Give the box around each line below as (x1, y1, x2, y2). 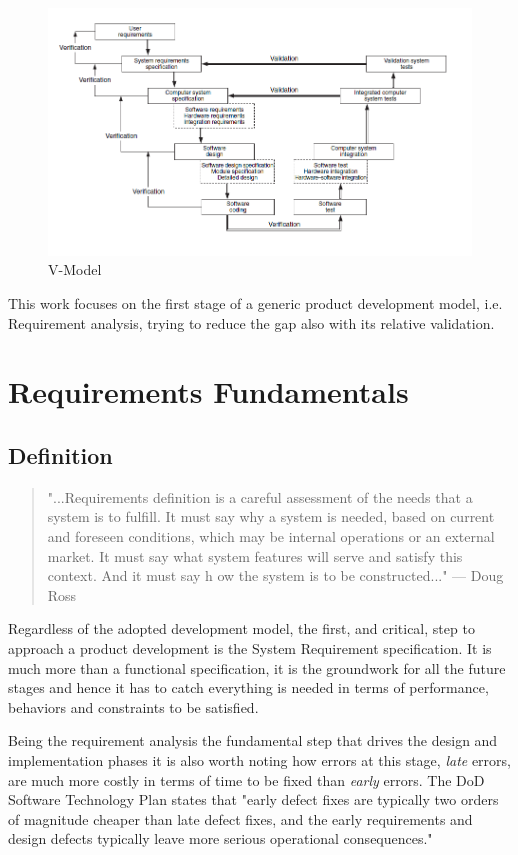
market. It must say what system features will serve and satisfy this (47, 545, 463, 566)
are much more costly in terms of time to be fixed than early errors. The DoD (8, 769, 485, 790)
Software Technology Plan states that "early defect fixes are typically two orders (8, 789, 499, 810)
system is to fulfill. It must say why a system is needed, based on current (47, 506, 495, 527)
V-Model (48, 259, 102, 280)
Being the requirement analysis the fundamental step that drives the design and (8, 730, 498, 751)
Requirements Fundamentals (8, 371, 409, 412)
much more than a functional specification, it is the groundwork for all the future (8, 657, 506, 678)
